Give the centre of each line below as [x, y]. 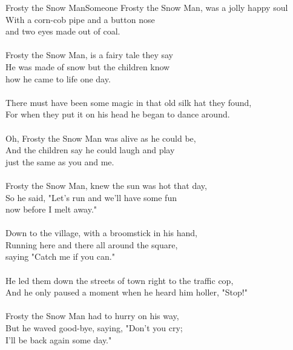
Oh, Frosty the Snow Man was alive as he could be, [101, 138]
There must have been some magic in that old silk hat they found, [129, 102]
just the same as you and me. [60, 161]
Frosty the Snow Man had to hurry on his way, [92, 316]
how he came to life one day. [58, 78]
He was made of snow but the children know [88, 66]
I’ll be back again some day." [59, 339]
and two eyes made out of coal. [63, 31]
